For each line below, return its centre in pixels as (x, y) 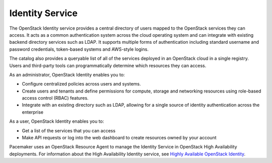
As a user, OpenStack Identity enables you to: (57, 121)
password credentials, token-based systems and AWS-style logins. (79, 49)
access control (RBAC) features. (55, 98)
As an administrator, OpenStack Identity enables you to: (67, 74)
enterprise (33, 112)
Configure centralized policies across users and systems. (81, 84)
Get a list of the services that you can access (69, 130)
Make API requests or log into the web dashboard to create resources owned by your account (119, 138)
